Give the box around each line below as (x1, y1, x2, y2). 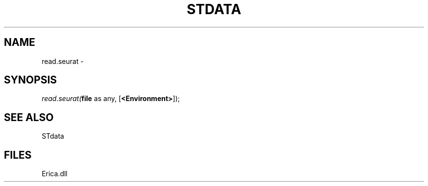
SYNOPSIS (4, 74, 57, 86)
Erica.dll (42, 169, 67, 178)
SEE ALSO (4, 111, 54, 124)
